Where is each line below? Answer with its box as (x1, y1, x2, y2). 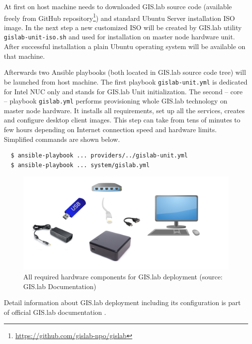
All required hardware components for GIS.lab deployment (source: (23, 272, 223, 282)
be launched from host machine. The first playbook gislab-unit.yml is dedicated (4, 76, 248, 86)
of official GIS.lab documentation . (4, 307, 106, 317)
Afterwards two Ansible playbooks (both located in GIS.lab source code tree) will (4, 67, 246, 77)
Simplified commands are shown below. (4, 134, 120, 144)
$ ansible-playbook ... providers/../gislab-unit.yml (11, 152, 188, 159)
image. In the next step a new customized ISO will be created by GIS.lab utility (4, 22, 242, 32)
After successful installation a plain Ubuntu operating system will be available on (4, 41, 246, 52)
